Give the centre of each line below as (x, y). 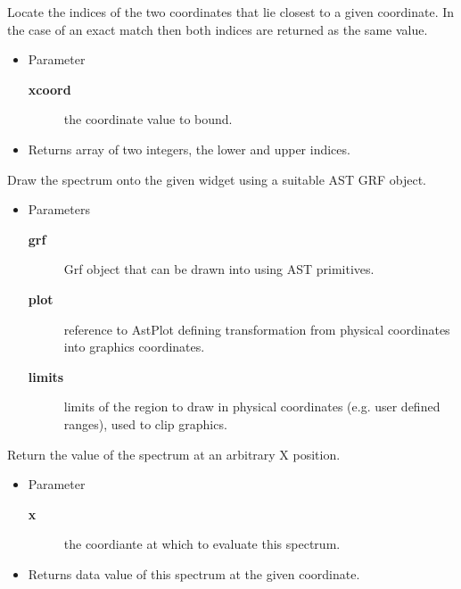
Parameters (59, 209)
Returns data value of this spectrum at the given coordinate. (194, 573)
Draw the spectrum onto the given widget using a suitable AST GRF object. (217, 179)
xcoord (49, 89)
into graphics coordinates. (134, 347)
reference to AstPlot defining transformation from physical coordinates (257, 329)
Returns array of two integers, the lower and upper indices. (189, 149)
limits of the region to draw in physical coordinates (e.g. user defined (252, 406)
